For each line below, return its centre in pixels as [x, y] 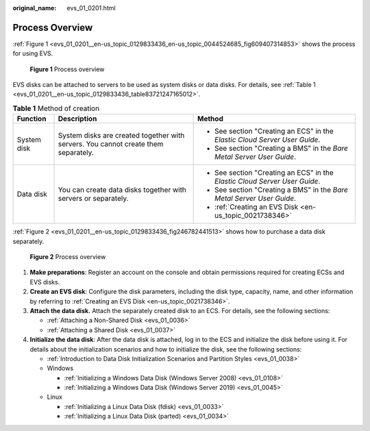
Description [77, 119]
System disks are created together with [121, 136]
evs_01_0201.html [91, 8]
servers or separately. [93, 199]
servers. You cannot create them [111, 144]
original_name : [35, 8]
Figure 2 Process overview [68, 257]
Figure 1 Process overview [67, 69]
